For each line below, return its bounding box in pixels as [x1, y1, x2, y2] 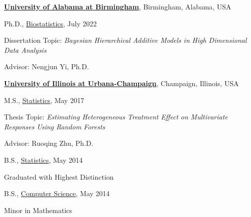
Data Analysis [4, 44, 47, 55]
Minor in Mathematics [4, 205, 73, 215]
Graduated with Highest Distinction [4, 171, 114, 182]
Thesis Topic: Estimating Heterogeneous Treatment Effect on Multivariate [4, 111, 228, 122]
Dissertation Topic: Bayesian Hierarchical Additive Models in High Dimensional [4, 35, 247, 45]
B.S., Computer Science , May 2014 [4, 188, 110, 199]
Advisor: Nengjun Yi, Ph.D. [4, 61, 89, 72]
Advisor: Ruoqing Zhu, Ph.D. [4, 138, 93, 148]
